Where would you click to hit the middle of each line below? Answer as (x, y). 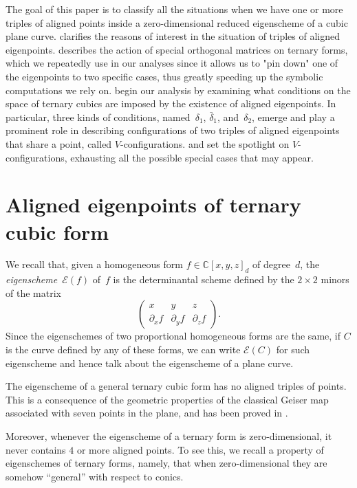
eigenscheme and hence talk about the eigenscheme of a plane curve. (150, 363)
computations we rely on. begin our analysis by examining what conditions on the (178, 90)
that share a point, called (59, 143)
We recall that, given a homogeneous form (94, 264)
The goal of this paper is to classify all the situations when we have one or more (174, 9)
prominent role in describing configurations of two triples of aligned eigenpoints (173, 130)
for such (293, 350)
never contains (36, 449)
